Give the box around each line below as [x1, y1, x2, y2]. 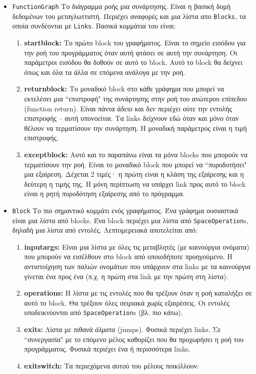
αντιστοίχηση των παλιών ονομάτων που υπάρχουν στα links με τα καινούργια [24, 261, 251, 271]
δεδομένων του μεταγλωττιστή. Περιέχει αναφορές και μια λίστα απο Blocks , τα [12, 10, 246, 21]
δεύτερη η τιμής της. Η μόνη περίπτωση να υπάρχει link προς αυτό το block [24, 178, 246, 189]
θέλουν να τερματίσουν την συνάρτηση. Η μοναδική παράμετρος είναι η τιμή [24, 122, 247, 133]
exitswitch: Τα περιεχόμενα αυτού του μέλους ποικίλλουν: [24, 360, 199, 371]
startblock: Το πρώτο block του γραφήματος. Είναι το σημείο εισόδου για [24, 37, 246, 47]
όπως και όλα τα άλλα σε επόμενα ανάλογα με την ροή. [24, 66, 185, 77]
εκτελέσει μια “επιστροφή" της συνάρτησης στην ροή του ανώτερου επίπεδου [24, 93, 247, 103]
